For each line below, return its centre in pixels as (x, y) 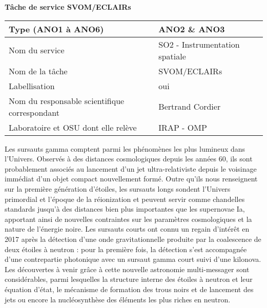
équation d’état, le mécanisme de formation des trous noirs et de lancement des (129, 289)
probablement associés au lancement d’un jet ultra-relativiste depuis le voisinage (131, 168)
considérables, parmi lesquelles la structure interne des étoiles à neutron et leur (129, 279)
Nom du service (37, 50)
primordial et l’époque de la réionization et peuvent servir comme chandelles (125, 199)
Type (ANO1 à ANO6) (56, 29)
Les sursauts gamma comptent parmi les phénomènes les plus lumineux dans (125, 148)
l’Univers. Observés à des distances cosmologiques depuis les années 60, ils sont (129, 159)
